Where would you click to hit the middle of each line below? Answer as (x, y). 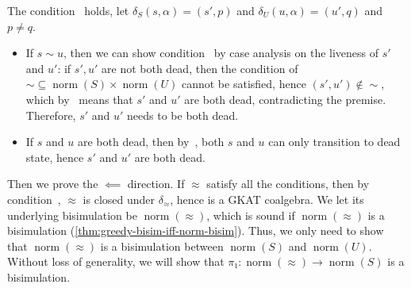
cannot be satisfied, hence (244, 84)
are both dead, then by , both (151, 142)
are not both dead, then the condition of (200, 68)
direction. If (156, 184)
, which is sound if (251, 215)
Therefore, (51, 115)
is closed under (119, 199)
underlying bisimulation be (72, 215)
